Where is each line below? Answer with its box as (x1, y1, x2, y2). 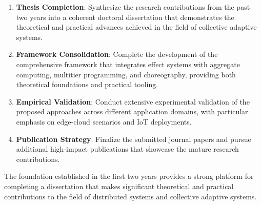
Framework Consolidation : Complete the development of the (16, 49, 218, 59)
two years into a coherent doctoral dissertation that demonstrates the (16, 11, 234, 22)
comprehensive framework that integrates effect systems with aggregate (16, 58, 240, 69)
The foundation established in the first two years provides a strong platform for (4, 171, 254, 181)
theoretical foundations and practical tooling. (16, 79, 158, 90)
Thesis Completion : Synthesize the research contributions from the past (16, 2, 250, 12)
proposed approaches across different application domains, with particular (16, 106, 248, 117)
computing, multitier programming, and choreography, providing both (16, 69, 236, 79)
